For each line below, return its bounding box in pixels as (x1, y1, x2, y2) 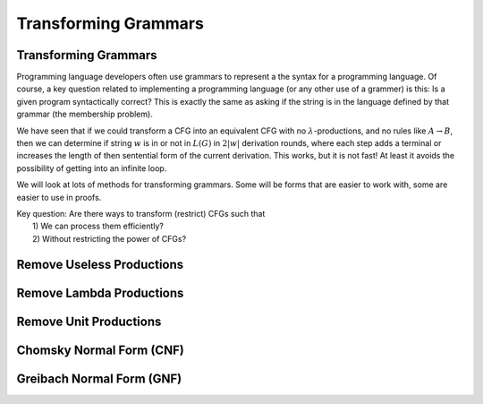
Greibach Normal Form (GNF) (16, 371, 182, 386)
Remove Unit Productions (16, 314, 162, 329)
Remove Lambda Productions (16, 285, 184, 300)
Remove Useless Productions (16, 256, 184, 272)
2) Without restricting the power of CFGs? (32, 233, 187, 244)
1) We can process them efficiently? (32, 220, 165, 232)
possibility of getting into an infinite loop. (16, 162, 167, 174)
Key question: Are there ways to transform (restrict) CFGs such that (16, 208, 266, 219)
